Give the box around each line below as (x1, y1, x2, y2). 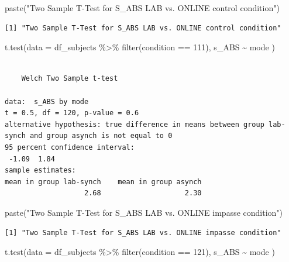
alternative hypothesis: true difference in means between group (5, 120, 264, 129)
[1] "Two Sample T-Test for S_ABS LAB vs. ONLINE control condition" (5, 23, 281, 32)
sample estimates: (5, 166, 76, 175)
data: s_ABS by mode (5, 97, 89, 106)
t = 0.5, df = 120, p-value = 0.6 (5, 109, 139, 118)
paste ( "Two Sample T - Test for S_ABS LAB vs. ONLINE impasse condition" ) (5, 206, 283, 218)
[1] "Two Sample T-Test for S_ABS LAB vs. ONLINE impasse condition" (5, 228, 281, 237)
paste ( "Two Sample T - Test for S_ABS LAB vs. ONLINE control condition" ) (5, 2, 280, 13)
